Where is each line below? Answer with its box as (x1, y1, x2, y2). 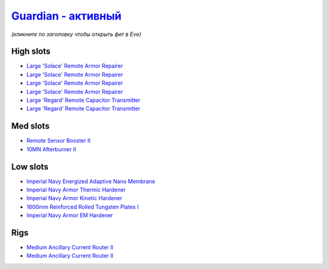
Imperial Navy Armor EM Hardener (26, 212, 113, 219)
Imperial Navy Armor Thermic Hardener (26, 186, 126, 193)
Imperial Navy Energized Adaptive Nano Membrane (26, 178, 155, 185)
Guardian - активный (11, 9, 122, 23)
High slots (11, 46, 51, 57)
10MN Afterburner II (26, 145, 76, 152)
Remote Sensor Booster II (26, 137, 91, 145)
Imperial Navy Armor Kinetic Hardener (26, 195, 122, 202)
